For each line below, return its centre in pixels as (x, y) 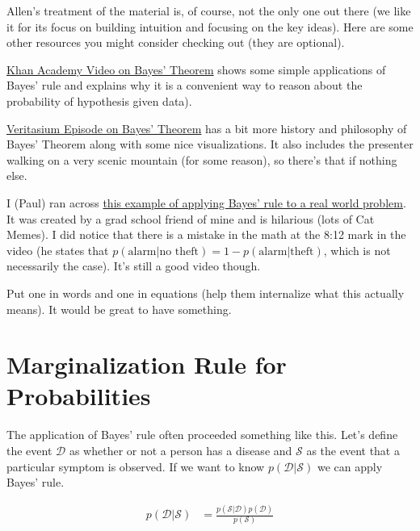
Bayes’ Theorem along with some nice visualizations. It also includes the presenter (210, 144)
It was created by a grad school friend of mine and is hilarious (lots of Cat (191, 218)
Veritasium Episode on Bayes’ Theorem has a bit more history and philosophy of (207, 128)
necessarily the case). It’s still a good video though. (134, 266)
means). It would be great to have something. (119, 309)
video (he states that (58, 250)
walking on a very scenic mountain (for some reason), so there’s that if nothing (202, 159)
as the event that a (353, 450)
